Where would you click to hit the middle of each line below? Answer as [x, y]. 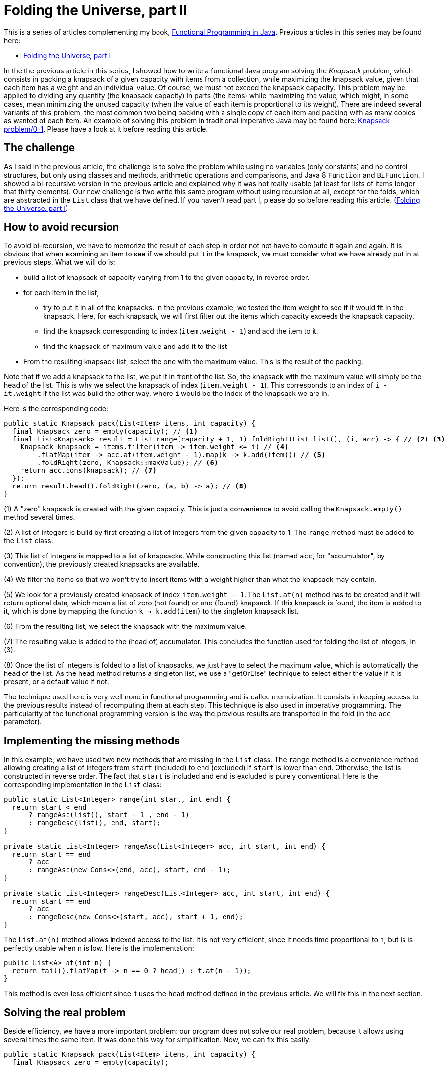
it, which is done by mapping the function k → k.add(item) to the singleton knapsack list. [151, 611]
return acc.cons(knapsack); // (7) [88, 471]
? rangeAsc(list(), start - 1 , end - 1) [109, 815]
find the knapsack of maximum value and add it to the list [135, 347]
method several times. [40, 517]
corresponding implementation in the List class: [83, 785]
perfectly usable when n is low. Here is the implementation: [99, 948]
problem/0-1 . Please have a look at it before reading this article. [106, 129]
